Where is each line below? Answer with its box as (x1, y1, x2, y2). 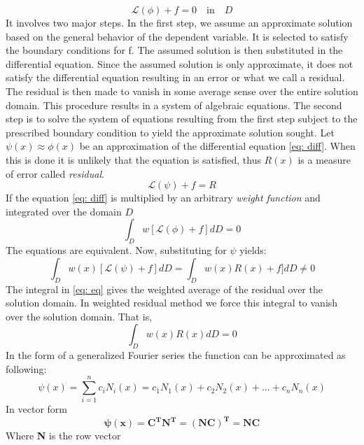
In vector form (6, 402, 67, 416)
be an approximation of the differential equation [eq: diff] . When (79, 139, 356, 153)
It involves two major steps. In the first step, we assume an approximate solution (6, 15, 353, 29)
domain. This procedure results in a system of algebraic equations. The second (6, 97, 342, 112)
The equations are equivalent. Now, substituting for (6, 243, 227, 257)
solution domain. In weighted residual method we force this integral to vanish (6, 295, 338, 310)
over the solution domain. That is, (6, 309, 153, 323)
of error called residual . (6, 166, 104, 181)
